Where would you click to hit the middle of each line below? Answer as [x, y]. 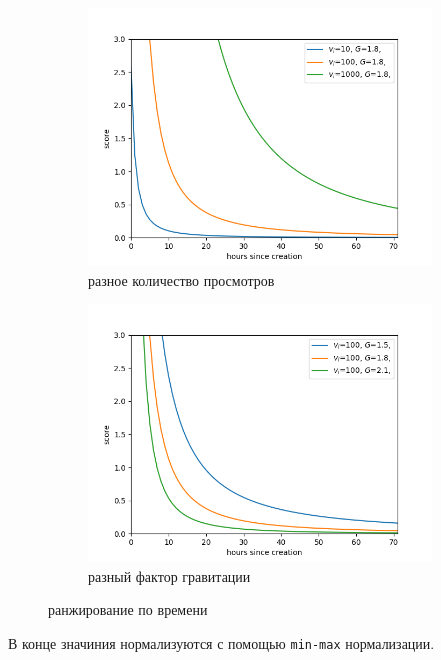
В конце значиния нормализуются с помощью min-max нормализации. [221, 642]
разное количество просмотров [181, 279]
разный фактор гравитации [169, 575]
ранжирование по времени [128, 609]
